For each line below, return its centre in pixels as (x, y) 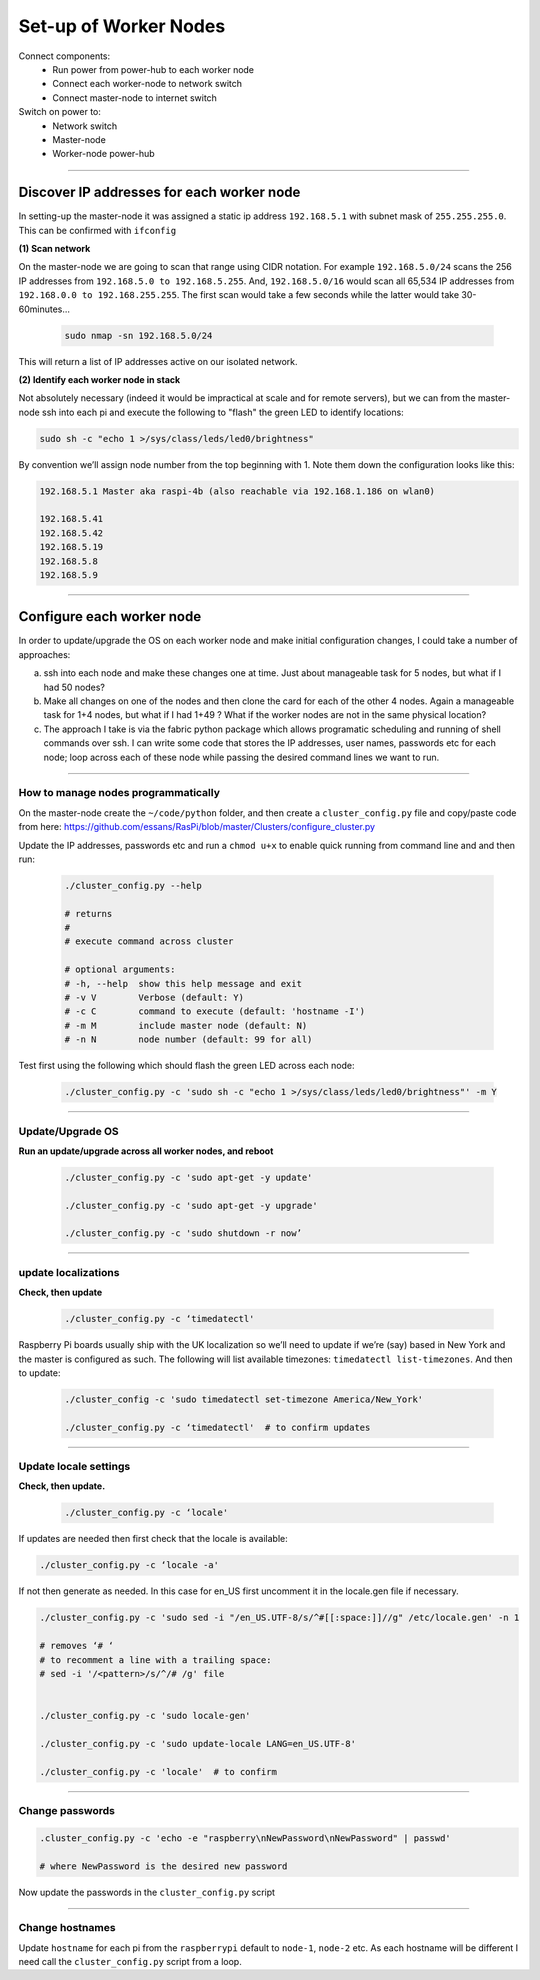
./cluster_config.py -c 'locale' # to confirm (158, 1771)
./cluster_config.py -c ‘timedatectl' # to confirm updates (217, 1427)
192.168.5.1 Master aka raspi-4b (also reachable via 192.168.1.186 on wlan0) (237, 491)
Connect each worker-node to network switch (147, 84)
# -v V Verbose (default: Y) (154, 998)
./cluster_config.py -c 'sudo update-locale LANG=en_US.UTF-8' (198, 1743)
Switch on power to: (60, 112)
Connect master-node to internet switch (134, 97)
